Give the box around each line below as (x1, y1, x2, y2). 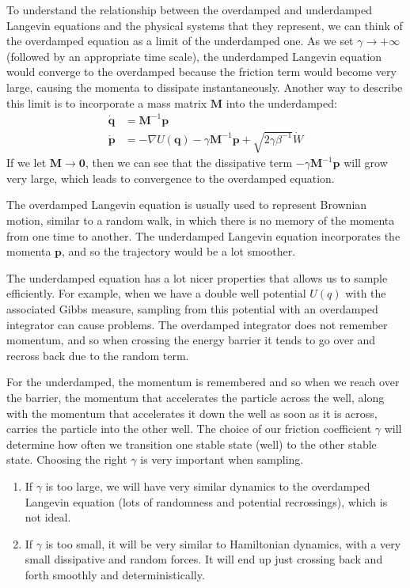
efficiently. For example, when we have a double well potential (6, 285, 306, 302)
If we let (6, 154, 47, 171)
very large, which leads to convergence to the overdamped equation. (6, 169, 335, 186)
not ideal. (25, 509, 71, 525)
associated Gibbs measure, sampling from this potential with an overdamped (6, 301, 378, 317)
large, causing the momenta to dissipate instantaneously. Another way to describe (6, 78, 403, 95)
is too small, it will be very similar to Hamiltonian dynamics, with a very (45, 535, 401, 552)
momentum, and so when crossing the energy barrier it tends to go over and (6, 332, 376, 348)
